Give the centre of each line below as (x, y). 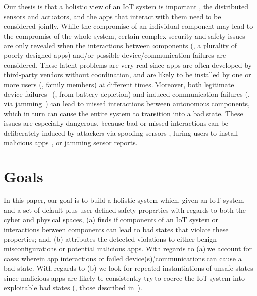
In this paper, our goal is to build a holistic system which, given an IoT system (124, 200)
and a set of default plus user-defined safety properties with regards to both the (125, 210)
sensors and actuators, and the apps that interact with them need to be (113, 16)
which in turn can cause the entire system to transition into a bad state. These (124, 113)
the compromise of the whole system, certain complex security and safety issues (125, 35)
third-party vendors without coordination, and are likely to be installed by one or (128, 74)
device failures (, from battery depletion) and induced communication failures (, (127, 94)
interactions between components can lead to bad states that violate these (116, 229)
